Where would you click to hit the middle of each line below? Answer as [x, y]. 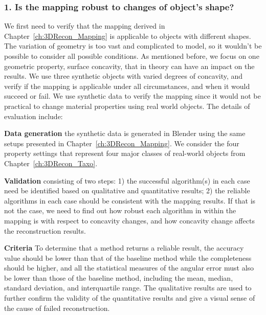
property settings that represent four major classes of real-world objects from [125, 153]
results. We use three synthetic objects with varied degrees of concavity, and [124, 76]
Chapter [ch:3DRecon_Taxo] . [51, 163]
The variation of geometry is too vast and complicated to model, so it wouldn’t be [133, 46]
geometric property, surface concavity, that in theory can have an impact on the [129, 66]
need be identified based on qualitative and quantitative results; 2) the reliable [127, 190]
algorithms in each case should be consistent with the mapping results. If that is [130, 200]
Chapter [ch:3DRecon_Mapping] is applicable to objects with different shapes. [128, 36]
